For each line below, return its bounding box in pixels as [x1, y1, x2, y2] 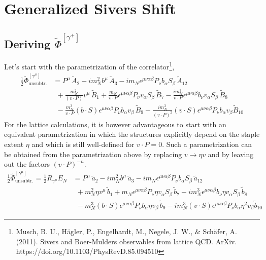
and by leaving [208, 148, 254, 159]
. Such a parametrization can [162, 138, 252, 149]
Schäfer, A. [203, 226, 237, 237]
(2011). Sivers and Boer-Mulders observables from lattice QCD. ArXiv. [16, 236, 237, 246]
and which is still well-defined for [31, 138, 135, 149]
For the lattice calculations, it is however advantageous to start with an [4, 119, 226, 129]
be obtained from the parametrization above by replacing [4, 148, 182, 159]
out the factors [4, 159, 50, 169]
